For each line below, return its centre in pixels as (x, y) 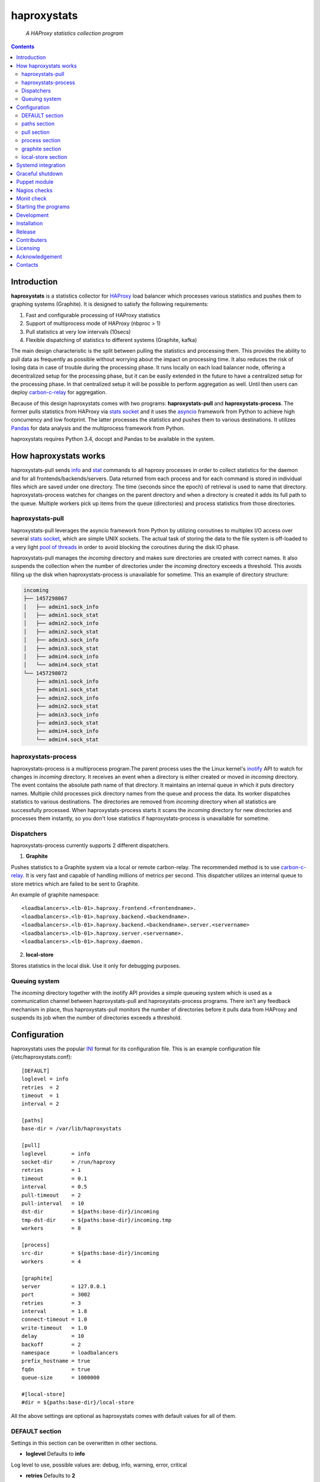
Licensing (28, 248)
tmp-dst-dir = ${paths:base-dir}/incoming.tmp (97, 1220)
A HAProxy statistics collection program (75, 33)
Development (33, 215)
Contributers (32, 239)
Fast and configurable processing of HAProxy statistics (93, 315)
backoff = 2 (51, 1344)
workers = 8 (51, 1228)
